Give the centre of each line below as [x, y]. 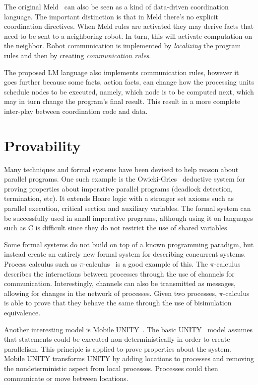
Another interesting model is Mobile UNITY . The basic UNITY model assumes [128, 329]
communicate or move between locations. [66, 378]
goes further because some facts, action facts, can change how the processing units [129, 82]
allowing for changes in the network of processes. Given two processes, [110, 293]
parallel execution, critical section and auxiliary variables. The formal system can [128, 208]
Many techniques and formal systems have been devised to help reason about [121, 169]
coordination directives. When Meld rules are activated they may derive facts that [129, 26]
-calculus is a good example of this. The [146, 264]
